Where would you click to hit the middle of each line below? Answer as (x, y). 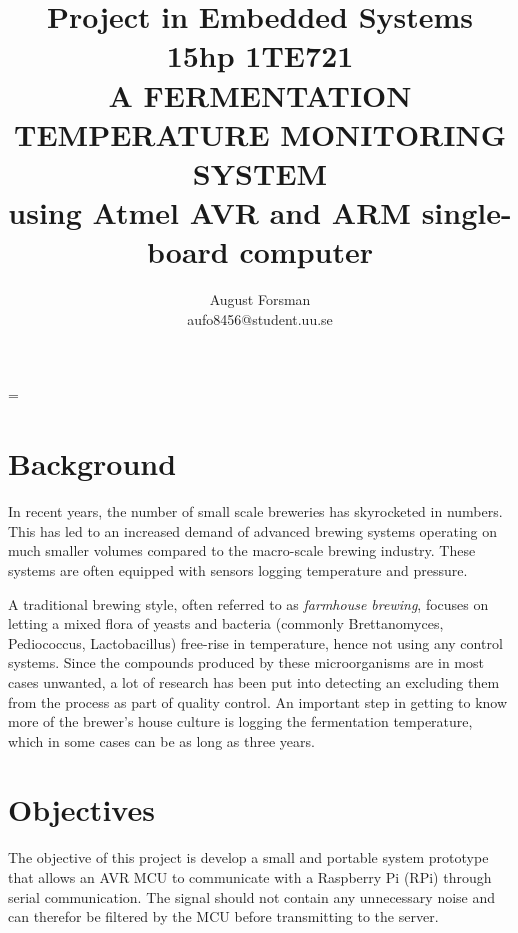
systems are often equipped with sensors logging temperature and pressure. (238, 569)
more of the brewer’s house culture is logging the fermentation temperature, (240, 721)
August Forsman (260, 299)
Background (92, 463)
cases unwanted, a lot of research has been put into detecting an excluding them (254, 681)
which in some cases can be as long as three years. (161, 740)
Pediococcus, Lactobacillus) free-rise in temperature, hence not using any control (255, 642)
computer (306, 251)
